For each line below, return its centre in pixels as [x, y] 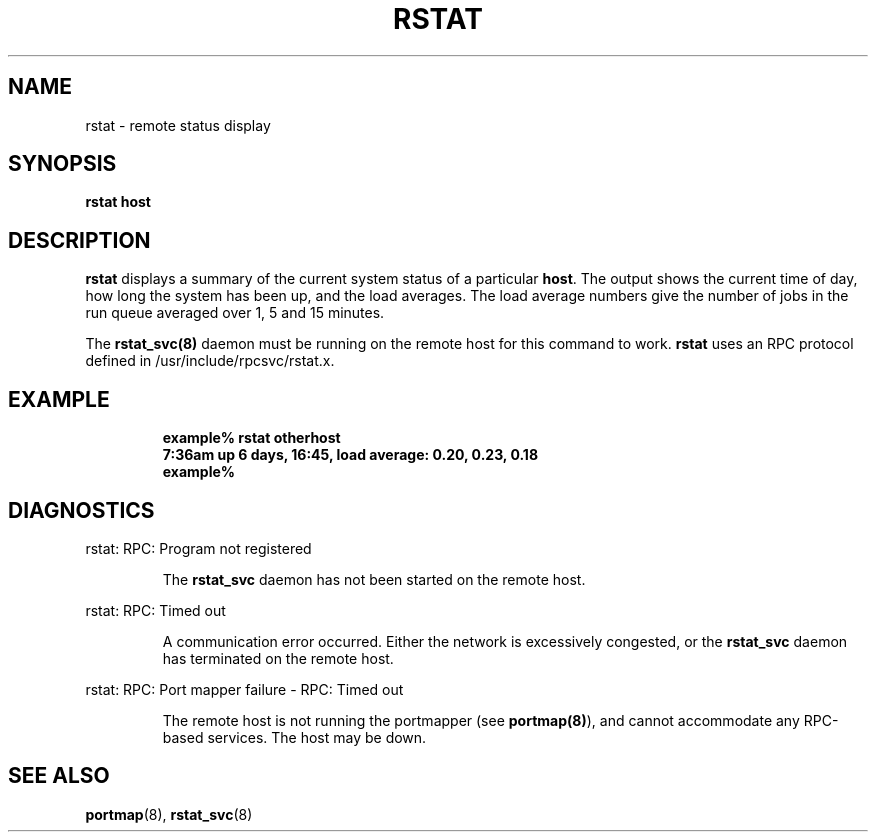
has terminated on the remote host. [278, 658]
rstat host [118, 202]
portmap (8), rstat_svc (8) [169, 814]
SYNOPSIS [62, 164]
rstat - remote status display [178, 125]
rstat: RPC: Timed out [155, 610]
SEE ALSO [59, 776]
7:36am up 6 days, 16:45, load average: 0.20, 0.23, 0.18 [350, 455]
